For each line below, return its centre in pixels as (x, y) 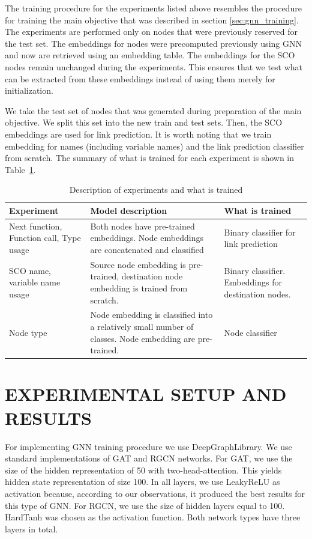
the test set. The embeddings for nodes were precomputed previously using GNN (153, 43)
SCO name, (30, 270)
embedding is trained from (139, 288)
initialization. (29, 90)
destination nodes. (257, 294)
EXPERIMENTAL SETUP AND (146, 394)
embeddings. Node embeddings (147, 238)
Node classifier (250, 332)
